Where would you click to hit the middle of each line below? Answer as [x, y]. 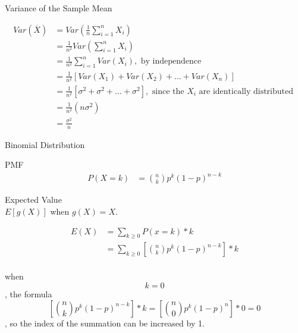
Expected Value [33, 200]
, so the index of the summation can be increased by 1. [105, 323]
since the [168, 91]
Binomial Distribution [45, 144]
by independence [171, 62]
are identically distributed [246, 91]
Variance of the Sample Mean [59, 8]
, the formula [29, 294]
